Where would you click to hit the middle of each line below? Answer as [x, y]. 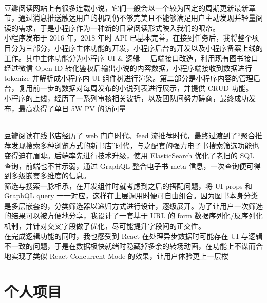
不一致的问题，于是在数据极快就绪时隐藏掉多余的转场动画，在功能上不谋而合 [133, 246]
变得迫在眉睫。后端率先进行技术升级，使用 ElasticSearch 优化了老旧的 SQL [129, 155]
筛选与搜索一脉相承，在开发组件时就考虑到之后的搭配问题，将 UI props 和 [128, 185]
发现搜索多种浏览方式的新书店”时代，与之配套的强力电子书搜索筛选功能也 [135, 145]
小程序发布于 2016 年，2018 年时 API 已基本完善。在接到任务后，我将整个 [128, 38]
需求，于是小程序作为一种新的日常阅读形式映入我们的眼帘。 [119, 27]
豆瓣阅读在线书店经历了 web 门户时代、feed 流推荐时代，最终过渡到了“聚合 [130, 135]
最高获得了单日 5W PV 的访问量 [72, 108]
